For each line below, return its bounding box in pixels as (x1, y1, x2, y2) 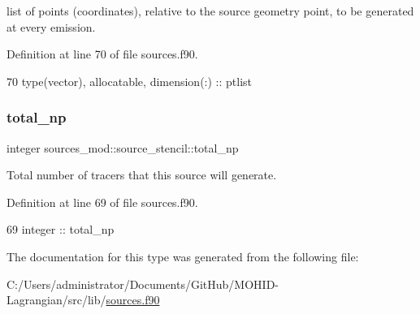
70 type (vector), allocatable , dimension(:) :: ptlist (6, 72, 253, 89)
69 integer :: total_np (6, 221, 115, 238)
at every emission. (6, 18, 96, 35)
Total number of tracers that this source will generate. (6, 166, 277, 183)
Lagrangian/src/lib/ (6, 291, 106, 308)
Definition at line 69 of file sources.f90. (6, 193, 198, 210)
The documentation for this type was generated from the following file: (6, 247, 359, 265)
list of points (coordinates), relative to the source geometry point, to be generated (6, 2, 414, 19)
